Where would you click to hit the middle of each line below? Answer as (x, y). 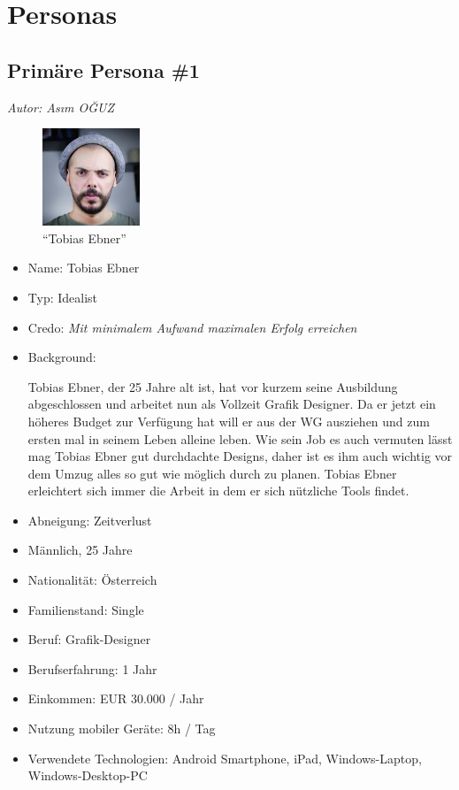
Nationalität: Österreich (92, 580)
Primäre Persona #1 (103, 69)
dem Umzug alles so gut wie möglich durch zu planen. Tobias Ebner (212, 473)
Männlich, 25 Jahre (80, 550)
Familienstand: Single (86, 609)
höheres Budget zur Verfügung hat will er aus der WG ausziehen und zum (229, 421)
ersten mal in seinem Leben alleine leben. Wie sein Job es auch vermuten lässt (240, 438)
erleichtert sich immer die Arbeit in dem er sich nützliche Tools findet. (218, 491)
